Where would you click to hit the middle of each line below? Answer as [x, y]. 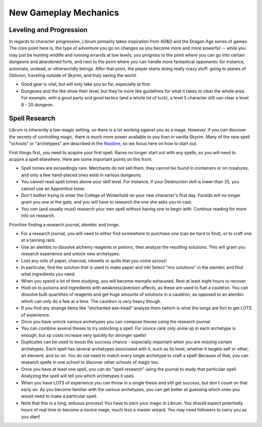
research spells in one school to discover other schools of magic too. [90, 362]
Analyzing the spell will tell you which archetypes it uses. [78, 376]
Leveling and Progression [48, 30]
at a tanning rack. [39, 240]
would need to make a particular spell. [59, 396]
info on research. [38, 216]
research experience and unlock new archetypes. [71, 254]
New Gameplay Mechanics [64, 13]
